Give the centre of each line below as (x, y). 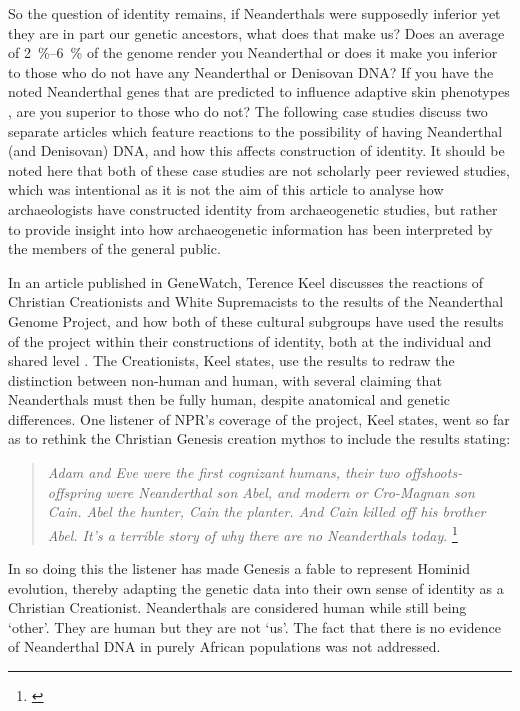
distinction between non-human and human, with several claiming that (225, 379)
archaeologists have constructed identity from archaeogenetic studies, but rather (253, 208)
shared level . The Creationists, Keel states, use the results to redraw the (231, 360)
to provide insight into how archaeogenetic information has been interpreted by (250, 228)
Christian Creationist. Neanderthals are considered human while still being (237, 607)
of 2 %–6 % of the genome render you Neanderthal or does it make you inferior (253, 52)
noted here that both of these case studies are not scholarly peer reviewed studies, (259, 169)
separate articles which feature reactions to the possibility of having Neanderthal (255, 130)
